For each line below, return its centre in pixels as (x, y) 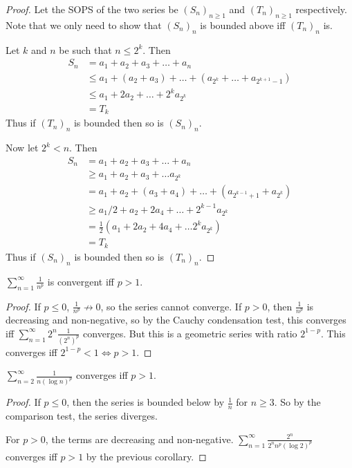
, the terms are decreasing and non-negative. (139, 439)
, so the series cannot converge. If (171, 306)
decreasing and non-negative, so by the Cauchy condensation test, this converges (176, 320)
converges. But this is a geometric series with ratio (190, 333)
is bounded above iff (243, 25)
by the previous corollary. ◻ (146, 456)
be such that (85, 49)
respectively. (321, 9)
